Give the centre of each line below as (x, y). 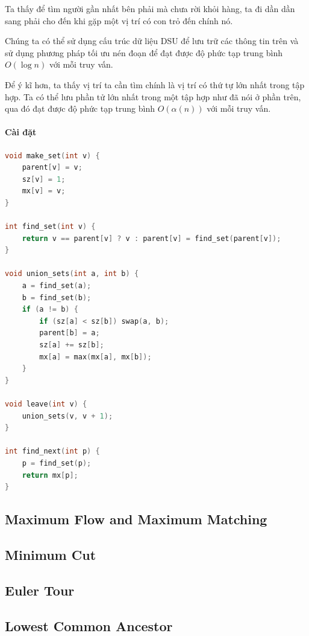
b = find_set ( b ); (57, 297)
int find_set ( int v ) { (50, 227)
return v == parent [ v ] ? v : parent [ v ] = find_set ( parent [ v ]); (151, 238)
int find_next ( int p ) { (52, 451)
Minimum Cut (51, 554)
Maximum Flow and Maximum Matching (136, 519)
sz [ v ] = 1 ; (44, 179)
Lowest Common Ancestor (89, 625)
